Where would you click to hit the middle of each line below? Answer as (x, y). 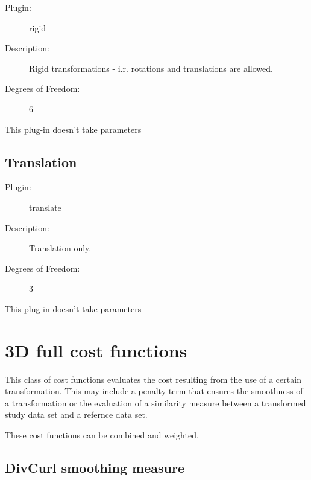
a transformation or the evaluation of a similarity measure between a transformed (155, 402)
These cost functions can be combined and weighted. (102, 435)
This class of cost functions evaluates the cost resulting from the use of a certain (153, 379)
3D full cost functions (96, 350)
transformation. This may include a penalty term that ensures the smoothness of (154, 391)
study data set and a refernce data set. (76, 414)
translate (45, 207)
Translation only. (60, 248)
